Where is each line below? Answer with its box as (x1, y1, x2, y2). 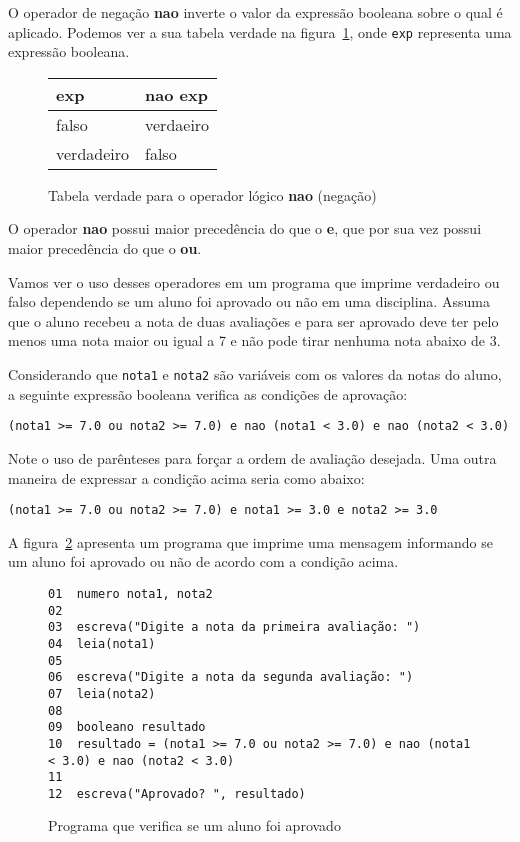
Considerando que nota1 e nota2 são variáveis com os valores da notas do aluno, (8, 364, 502, 384)
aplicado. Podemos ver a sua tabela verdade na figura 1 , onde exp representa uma (8, 21, 512, 42)
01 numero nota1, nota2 (48, 586, 213, 601)
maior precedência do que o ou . (8, 238, 202, 259)
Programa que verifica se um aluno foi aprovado (48, 815, 341, 836)
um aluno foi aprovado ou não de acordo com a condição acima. (8, 551, 399, 572)
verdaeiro (145, 112, 210, 136)
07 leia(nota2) (48, 686, 156, 701)
